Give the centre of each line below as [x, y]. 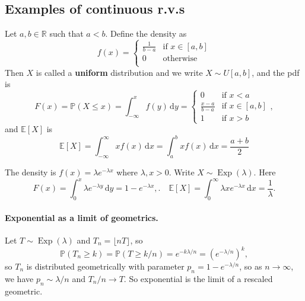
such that [66, 33]
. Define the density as [146, 33]
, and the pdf [276, 72]
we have [19, 278]
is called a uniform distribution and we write [119, 72]
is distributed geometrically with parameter [105, 266]
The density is [31, 172]
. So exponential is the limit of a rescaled [198, 278]
